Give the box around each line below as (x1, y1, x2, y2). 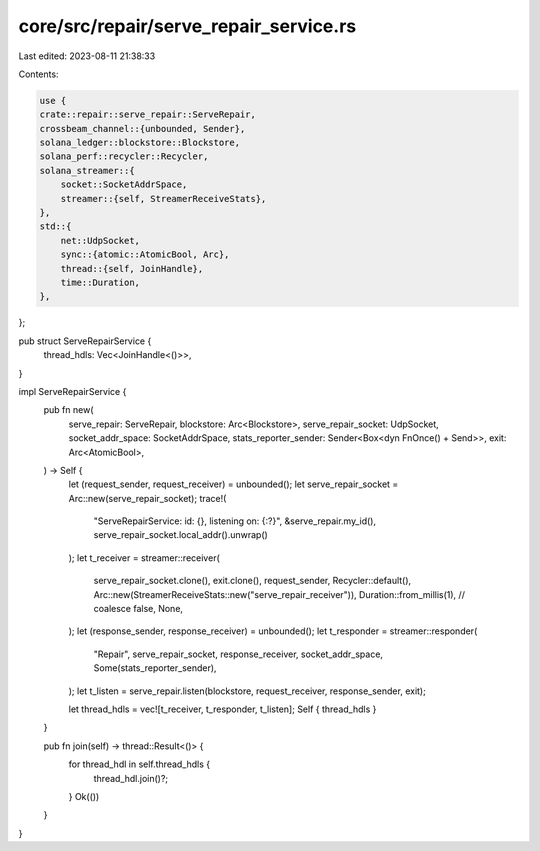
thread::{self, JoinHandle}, (60, 263, 204, 274)
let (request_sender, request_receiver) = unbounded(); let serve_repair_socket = (68, 478, 399, 490)
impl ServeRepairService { (18, 385, 127, 397)
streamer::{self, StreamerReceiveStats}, (60, 193, 267, 204)
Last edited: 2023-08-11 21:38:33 (18, 50, 156, 62)
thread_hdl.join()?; (93, 772, 169, 784)
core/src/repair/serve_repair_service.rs (18, 15, 357, 37)
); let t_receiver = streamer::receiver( (68, 551, 220, 564)
